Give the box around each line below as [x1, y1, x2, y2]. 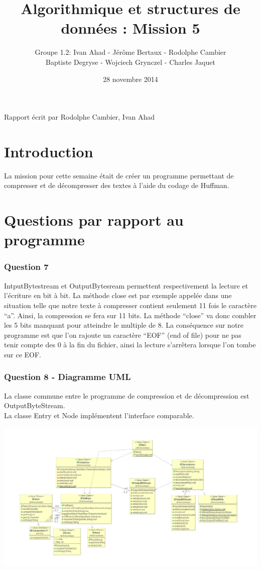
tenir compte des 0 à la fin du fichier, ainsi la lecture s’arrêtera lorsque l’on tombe [4, 339, 256, 350]
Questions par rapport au [4, 210, 184, 230]
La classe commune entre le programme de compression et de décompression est [4, 390, 249, 401]
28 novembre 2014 [103, 73, 158, 84]
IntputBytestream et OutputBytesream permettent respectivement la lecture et [4, 280, 248, 291]
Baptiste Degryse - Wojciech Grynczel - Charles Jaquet [46, 56, 215, 67]
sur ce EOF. [4, 349, 42, 359]
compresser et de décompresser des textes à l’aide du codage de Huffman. [4, 180, 229, 191]
